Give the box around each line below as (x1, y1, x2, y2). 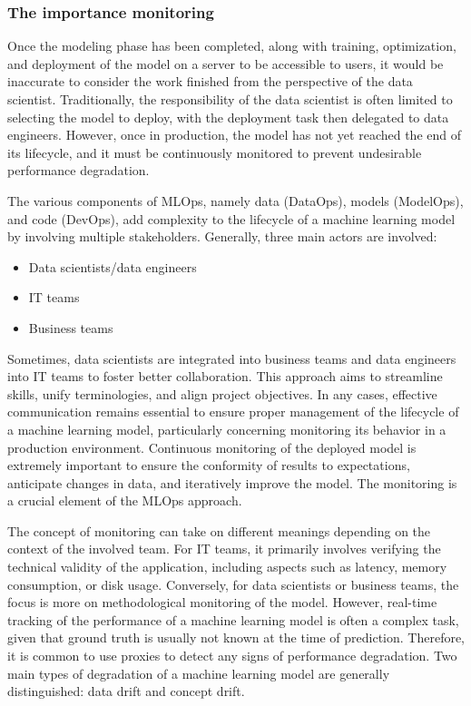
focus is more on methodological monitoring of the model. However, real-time (7, 593, 437, 612)
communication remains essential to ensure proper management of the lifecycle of (7, 402, 459, 421)
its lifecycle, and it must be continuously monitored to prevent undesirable (7, 142, 422, 162)
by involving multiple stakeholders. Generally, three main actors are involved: (7, 227, 437, 246)
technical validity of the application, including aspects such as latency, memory (7, 557, 447, 576)
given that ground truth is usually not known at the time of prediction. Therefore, (7, 628, 466, 647)
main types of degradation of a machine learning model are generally (7, 663, 390, 682)
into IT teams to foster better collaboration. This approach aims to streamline (7, 367, 443, 386)
